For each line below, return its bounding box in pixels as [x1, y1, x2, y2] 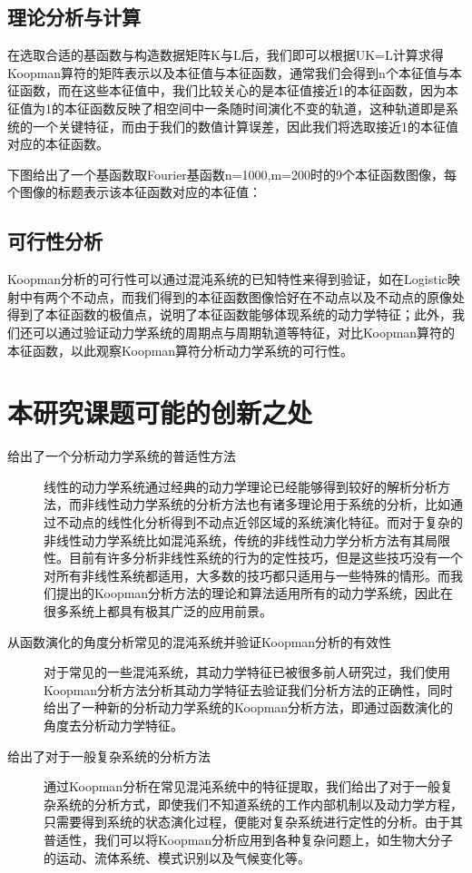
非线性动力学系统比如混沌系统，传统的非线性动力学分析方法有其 [44, 530, 425, 549]
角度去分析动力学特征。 [44, 715, 183, 734]
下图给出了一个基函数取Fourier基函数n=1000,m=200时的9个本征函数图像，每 [7, 164, 457, 183]
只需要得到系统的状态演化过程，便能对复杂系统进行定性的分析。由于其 [44, 812, 463, 831]
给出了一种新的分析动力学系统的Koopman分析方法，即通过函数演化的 [44, 698, 454, 717]
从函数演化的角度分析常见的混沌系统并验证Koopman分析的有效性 [7, 632, 392, 651]
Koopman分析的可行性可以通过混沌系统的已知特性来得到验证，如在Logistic [7, 270, 447, 289]
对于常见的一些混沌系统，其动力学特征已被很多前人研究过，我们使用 [44, 662, 450, 682]
